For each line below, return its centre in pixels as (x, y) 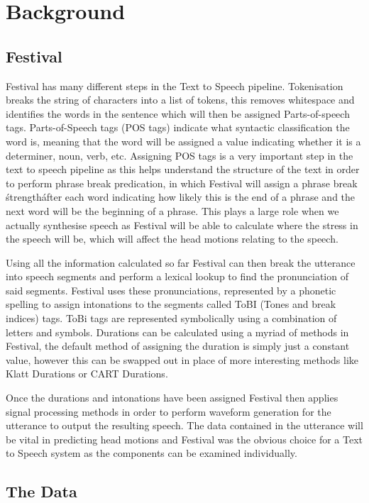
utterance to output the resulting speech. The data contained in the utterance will (184, 425)
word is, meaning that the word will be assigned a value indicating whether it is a (183, 141)
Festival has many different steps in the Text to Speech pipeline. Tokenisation (175, 85)
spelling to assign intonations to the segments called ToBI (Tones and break (171, 304)
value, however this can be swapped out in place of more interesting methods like (182, 359)
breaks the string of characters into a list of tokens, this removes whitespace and (180, 100)
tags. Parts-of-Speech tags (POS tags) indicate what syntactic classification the (178, 127)
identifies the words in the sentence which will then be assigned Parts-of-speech (178, 113)
